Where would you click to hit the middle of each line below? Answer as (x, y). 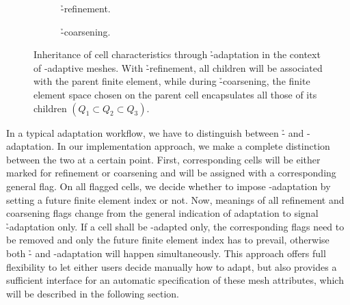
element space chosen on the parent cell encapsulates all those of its (175, 94)
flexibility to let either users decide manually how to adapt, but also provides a (172, 266)
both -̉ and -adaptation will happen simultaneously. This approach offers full (166, 253)
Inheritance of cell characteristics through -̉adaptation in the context (177, 54)
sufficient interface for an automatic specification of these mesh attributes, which (175, 280)
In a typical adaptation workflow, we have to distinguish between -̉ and (155, 132)
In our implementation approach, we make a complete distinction (193, 146)
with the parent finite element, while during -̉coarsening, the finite (172, 81)
